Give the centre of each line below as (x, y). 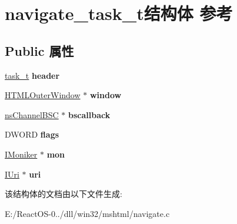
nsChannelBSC (32, 114)
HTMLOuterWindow (43, 95)
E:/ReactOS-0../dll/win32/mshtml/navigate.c (87, 213)
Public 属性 (39, 50)
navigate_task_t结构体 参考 (119, 13)
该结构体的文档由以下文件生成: (64, 194)
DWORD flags (32, 134)
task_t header (32, 75)
